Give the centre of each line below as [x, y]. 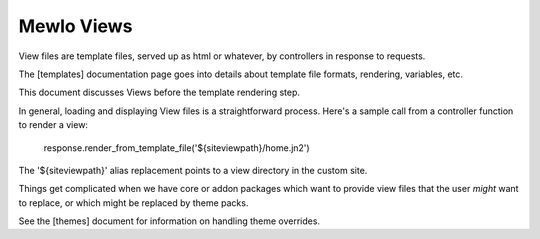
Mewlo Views [75, 26]
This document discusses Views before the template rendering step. [159, 92]
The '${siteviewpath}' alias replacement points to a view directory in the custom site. [193, 170]
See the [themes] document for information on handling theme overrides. [169, 221]
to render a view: [53, 125]
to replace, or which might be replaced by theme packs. [133, 202]
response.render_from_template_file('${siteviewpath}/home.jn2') [176, 147]
